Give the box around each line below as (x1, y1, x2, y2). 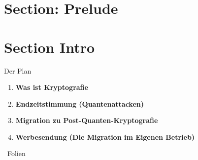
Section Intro (4, 37, 95, 57)
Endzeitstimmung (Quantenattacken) (15, 98, 144, 109)
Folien (7, 148, 26, 159)
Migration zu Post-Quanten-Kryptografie (15, 115, 158, 125)
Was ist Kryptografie (15, 82, 88, 92)
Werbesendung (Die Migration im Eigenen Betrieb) (15, 131, 195, 142)
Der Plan (4, 65, 32, 76)
